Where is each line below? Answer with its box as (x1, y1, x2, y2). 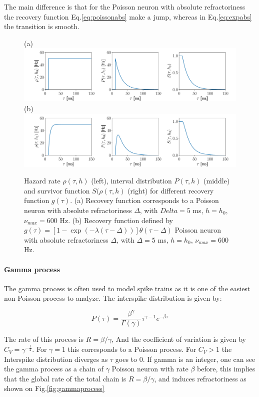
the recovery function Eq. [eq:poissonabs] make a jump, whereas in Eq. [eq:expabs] (4, 11, 252, 22)
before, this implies (197, 363, 255, 374)
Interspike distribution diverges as (4, 353, 108, 364)
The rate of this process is (4, 334, 84, 344)
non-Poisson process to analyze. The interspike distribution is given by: (4, 293, 222, 303)
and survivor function (24, 185, 90, 195)
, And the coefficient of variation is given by (111, 334, 246, 344)
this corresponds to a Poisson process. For (67, 344, 196, 354)
